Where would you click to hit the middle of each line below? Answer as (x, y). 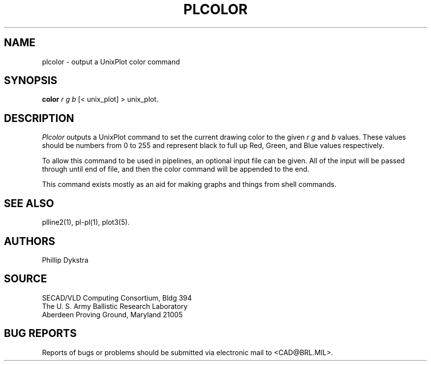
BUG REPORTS (40, 334)
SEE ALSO (29, 203)
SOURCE (26, 279)
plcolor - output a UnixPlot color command (111, 61)
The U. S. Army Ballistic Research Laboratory (115, 306)
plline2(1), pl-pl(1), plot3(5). (86, 222)
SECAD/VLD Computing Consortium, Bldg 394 (117, 298)
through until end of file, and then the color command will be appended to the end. (176, 169)
